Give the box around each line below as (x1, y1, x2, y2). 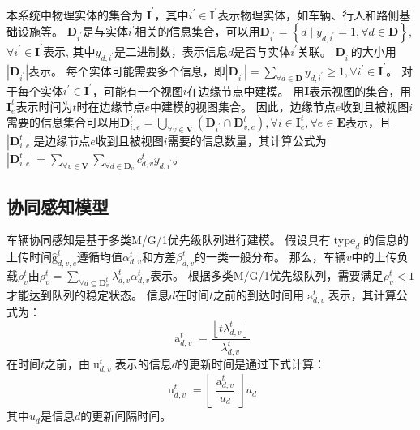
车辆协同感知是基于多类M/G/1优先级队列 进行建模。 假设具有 (6, 231, 331, 248)
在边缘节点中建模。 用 (186, 82, 305, 99)
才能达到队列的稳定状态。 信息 (6, 286, 169, 303)
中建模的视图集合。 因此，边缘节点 (150, 97, 336, 114)
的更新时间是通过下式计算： (177, 355, 325, 372)
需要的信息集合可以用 (6, 114, 120, 131)
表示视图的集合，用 (309, 82, 412, 99)
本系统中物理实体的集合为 (6, 6, 143, 23)
